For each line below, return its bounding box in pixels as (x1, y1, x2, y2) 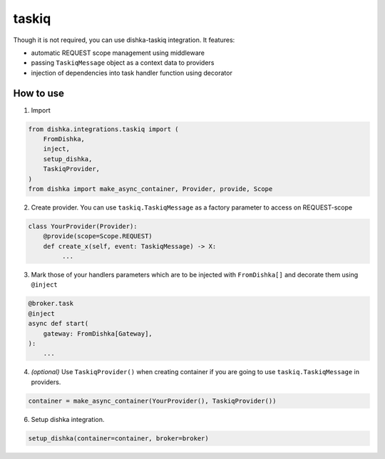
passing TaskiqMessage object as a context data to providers (31, 58, 215, 67)
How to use (13, 87, 64, 99)
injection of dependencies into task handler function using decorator (31, 68, 233, 77)
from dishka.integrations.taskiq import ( (28, 125, 179, 133)
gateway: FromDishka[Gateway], (43, 329, 153, 338)
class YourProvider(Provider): (28, 222, 138, 230)
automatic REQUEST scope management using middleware (31, 48, 205, 57)
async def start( (28, 319, 89, 328)
